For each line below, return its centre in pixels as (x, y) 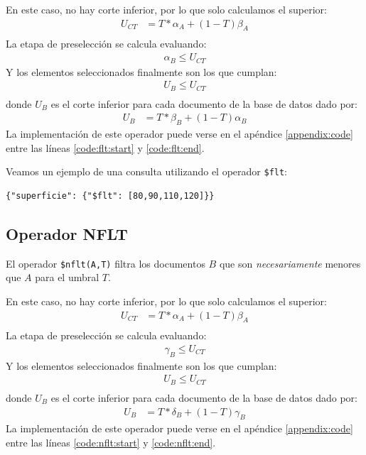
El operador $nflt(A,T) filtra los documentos (106, 263)
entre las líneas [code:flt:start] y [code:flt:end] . (105, 147)
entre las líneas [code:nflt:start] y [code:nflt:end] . (111, 442)
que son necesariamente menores (290, 263)
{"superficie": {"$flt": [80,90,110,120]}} (110, 196)
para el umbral (67, 277)
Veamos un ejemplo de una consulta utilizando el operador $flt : (147, 171)
